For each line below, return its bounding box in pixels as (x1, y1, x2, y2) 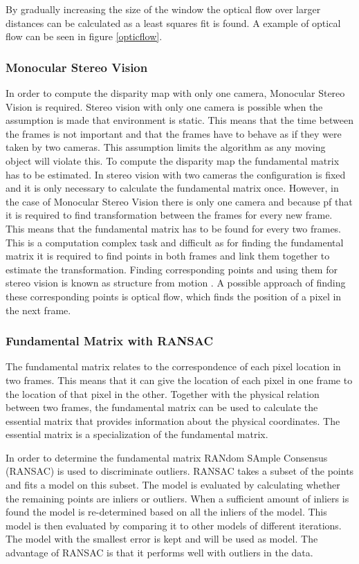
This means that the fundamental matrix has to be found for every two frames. (6, 221, 342, 235)
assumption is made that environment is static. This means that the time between (6, 113, 353, 127)
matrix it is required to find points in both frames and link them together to (6, 248, 330, 263)
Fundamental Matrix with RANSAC (6, 332, 214, 349)
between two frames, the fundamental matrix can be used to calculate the (6, 400, 318, 415)
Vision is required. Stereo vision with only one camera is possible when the (6, 99, 323, 113)
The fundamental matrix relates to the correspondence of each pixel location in (6, 359, 341, 374)
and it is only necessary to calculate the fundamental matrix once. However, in (6, 181, 339, 195)
